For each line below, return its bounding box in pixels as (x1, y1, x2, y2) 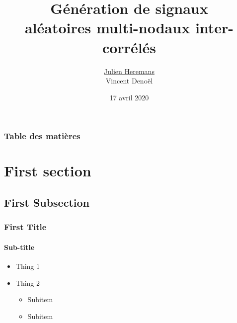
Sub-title (4, 242, 35, 252)
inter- (195, 17, 234, 38)
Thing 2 (15, 277, 40, 288)
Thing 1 (15, 261, 40, 271)
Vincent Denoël (105, 76, 153, 86)
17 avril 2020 (109, 92, 149, 102)
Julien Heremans (104, 66, 155, 76)
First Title (4, 221, 47, 233)
